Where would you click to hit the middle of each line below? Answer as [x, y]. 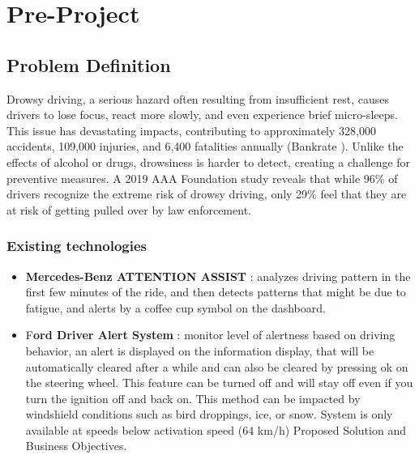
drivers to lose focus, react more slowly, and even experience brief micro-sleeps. [202, 115]
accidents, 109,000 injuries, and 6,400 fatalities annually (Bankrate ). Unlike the [205, 146]
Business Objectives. [76, 446]
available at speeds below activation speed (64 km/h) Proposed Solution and [216, 429]
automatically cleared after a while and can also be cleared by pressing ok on [217, 366]
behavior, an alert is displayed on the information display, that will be [200, 350]
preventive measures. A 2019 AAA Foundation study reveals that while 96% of [202, 178]
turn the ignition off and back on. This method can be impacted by [193, 398]
